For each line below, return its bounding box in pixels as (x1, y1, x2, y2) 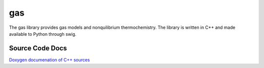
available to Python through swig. (9, 31, 77, 37)
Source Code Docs (9, 44, 67, 52)
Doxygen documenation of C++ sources (9, 57, 90, 63)
